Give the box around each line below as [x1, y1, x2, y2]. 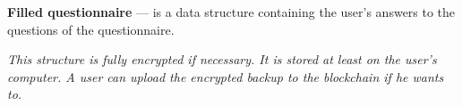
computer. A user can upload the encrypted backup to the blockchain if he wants [7, 67, 444, 86]
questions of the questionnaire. [7, 20, 175, 38]
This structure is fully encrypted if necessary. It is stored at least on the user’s [7, 50, 437, 69]
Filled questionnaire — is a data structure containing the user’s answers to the [7, 3, 456, 20]
